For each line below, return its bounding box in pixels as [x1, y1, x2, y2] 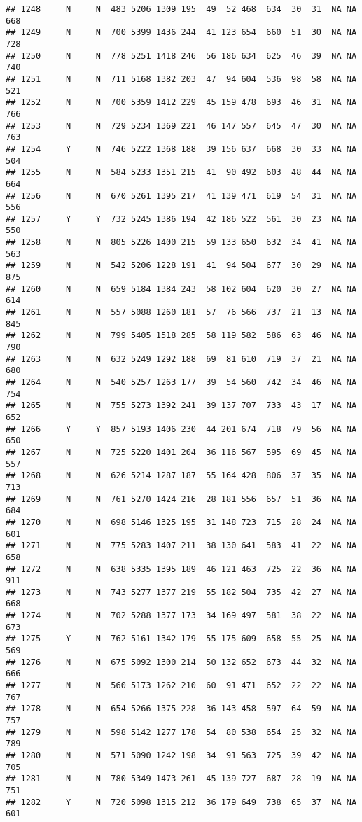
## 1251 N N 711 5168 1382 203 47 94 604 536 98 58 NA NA [6, 74, 357, 84]
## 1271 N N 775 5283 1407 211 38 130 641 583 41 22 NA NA [6, 541, 357, 551]
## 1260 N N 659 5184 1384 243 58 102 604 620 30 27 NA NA [6, 284, 357, 294]
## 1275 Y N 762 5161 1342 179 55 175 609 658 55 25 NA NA [6, 634, 357, 644]
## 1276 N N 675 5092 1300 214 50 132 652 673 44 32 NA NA [6, 657, 357, 667]
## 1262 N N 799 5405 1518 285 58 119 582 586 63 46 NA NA [6, 330, 357, 341]
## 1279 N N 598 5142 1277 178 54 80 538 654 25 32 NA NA [6, 727, 357, 737]
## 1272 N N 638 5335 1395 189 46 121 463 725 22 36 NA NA [6, 564, 357, 574]
